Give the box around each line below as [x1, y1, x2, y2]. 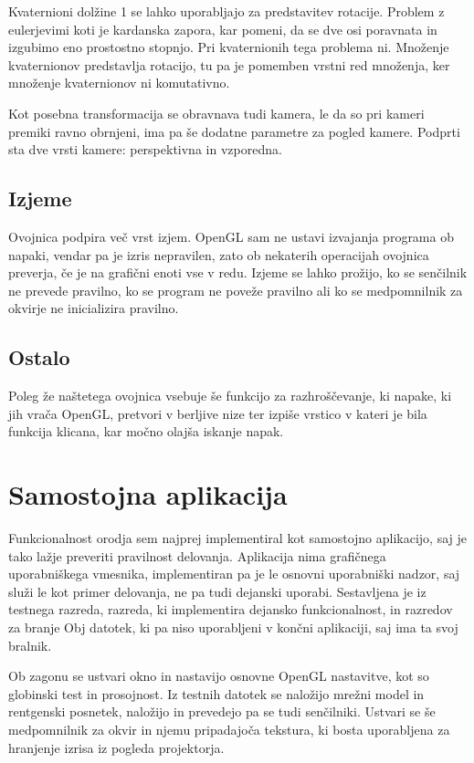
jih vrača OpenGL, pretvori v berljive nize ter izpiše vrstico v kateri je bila [8, 403, 427, 423]
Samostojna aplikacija [8, 476, 288, 513]
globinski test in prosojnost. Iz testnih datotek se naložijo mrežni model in [8, 684, 425, 703]
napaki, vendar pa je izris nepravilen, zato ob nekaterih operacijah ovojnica [8, 245, 429, 264]
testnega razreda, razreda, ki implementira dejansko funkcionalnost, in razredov [8, 600, 453, 619]
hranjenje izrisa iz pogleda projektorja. [8, 737, 225, 757]
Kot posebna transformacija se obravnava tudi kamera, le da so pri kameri [8, 103, 425, 122]
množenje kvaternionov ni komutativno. [8, 73, 230, 92]
